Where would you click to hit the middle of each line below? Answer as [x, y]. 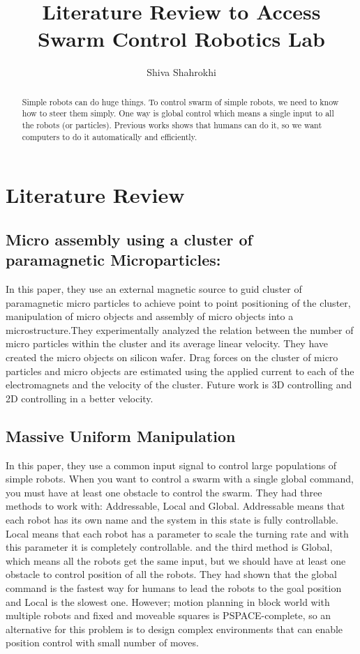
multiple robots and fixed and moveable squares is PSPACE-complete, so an [168, 615]
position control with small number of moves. [102, 642]
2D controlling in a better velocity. [80, 398]
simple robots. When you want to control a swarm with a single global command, [180, 479]
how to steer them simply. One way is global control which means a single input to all [178, 113]
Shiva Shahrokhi [181, 72]
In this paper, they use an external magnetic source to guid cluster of [154, 289]
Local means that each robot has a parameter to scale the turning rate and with [177, 533]
